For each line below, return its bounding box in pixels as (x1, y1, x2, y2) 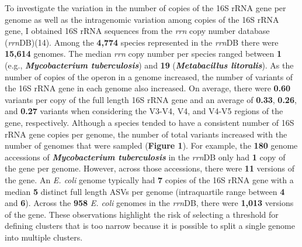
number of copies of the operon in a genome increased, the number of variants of (5, 70, 293, 83)
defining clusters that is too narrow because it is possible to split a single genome (5, 219, 295, 232)
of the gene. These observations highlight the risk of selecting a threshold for (5, 208, 279, 220)
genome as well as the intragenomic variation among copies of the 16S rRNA (5, 13, 279, 25)
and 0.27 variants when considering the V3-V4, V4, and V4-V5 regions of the (5, 105, 283, 117)
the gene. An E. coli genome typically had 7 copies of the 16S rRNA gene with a (5, 173, 294, 186)
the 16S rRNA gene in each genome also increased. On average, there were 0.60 (5, 82, 291, 94)
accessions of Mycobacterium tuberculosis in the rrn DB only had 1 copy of (5, 150, 286, 163)
